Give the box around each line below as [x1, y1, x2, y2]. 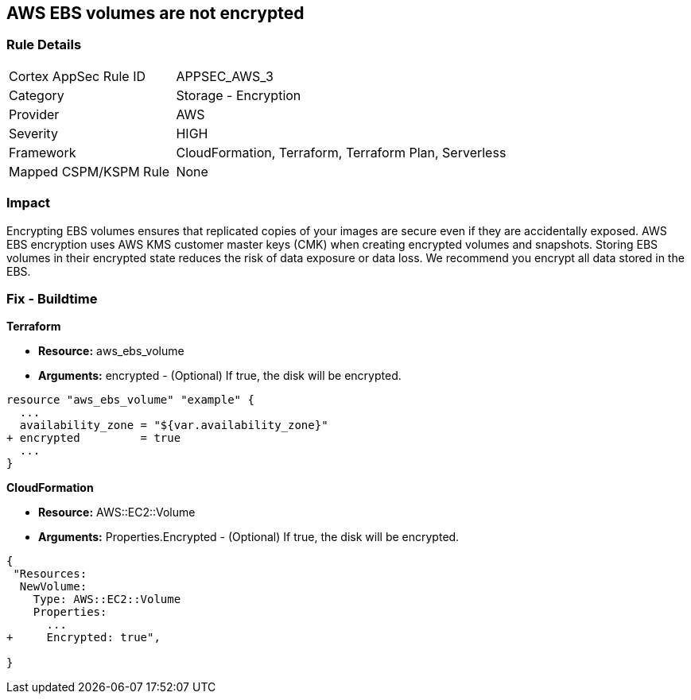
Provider [9, 106, 60, 122]
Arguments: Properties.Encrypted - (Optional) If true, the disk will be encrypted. [38, 530, 460, 544]
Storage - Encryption [176, 87, 301, 103]
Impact [6, 195, 51, 211]
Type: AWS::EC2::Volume [33, 593, 181, 606]
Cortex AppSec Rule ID [9, 68, 146, 84]
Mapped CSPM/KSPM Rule [9, 163, 170, 180]
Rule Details [6, 37, 82, 53]
